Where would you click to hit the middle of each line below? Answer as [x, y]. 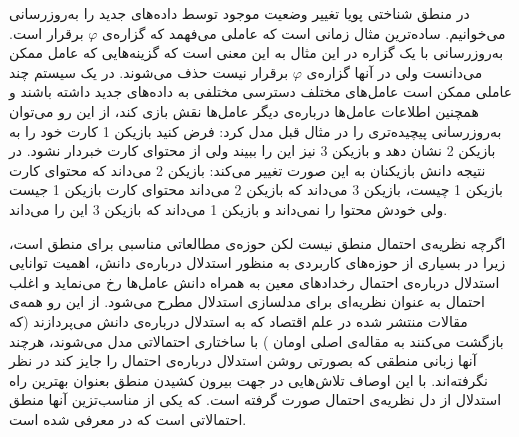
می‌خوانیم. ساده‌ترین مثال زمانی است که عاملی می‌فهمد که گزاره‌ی [304, 32]
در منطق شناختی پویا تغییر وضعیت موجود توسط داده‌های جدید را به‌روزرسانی [239, 13]
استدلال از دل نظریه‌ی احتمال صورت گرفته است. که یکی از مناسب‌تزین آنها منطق [255, 399]
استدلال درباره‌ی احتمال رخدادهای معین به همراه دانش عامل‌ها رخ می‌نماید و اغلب [254, 281]
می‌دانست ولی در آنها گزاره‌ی [394, 71]
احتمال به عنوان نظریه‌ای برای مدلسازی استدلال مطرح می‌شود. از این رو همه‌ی [247, 301]
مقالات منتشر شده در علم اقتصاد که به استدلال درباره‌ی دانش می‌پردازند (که [238, 320]
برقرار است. [46, 32]
